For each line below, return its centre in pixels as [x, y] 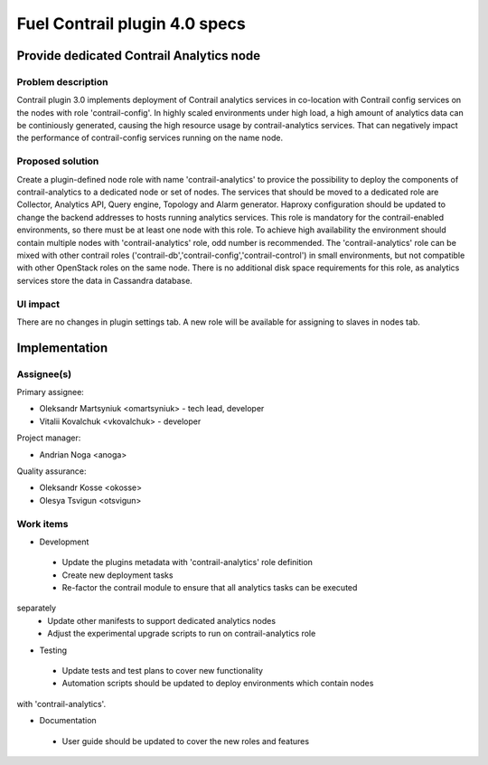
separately [37, 608]
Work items [42, 524]
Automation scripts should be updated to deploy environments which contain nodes [218, 684]
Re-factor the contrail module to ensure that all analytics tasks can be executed [210, 588]
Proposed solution [58, 161]
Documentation [68, 721]
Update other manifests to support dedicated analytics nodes [161, 620]
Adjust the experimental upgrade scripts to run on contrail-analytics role [182, 634]
